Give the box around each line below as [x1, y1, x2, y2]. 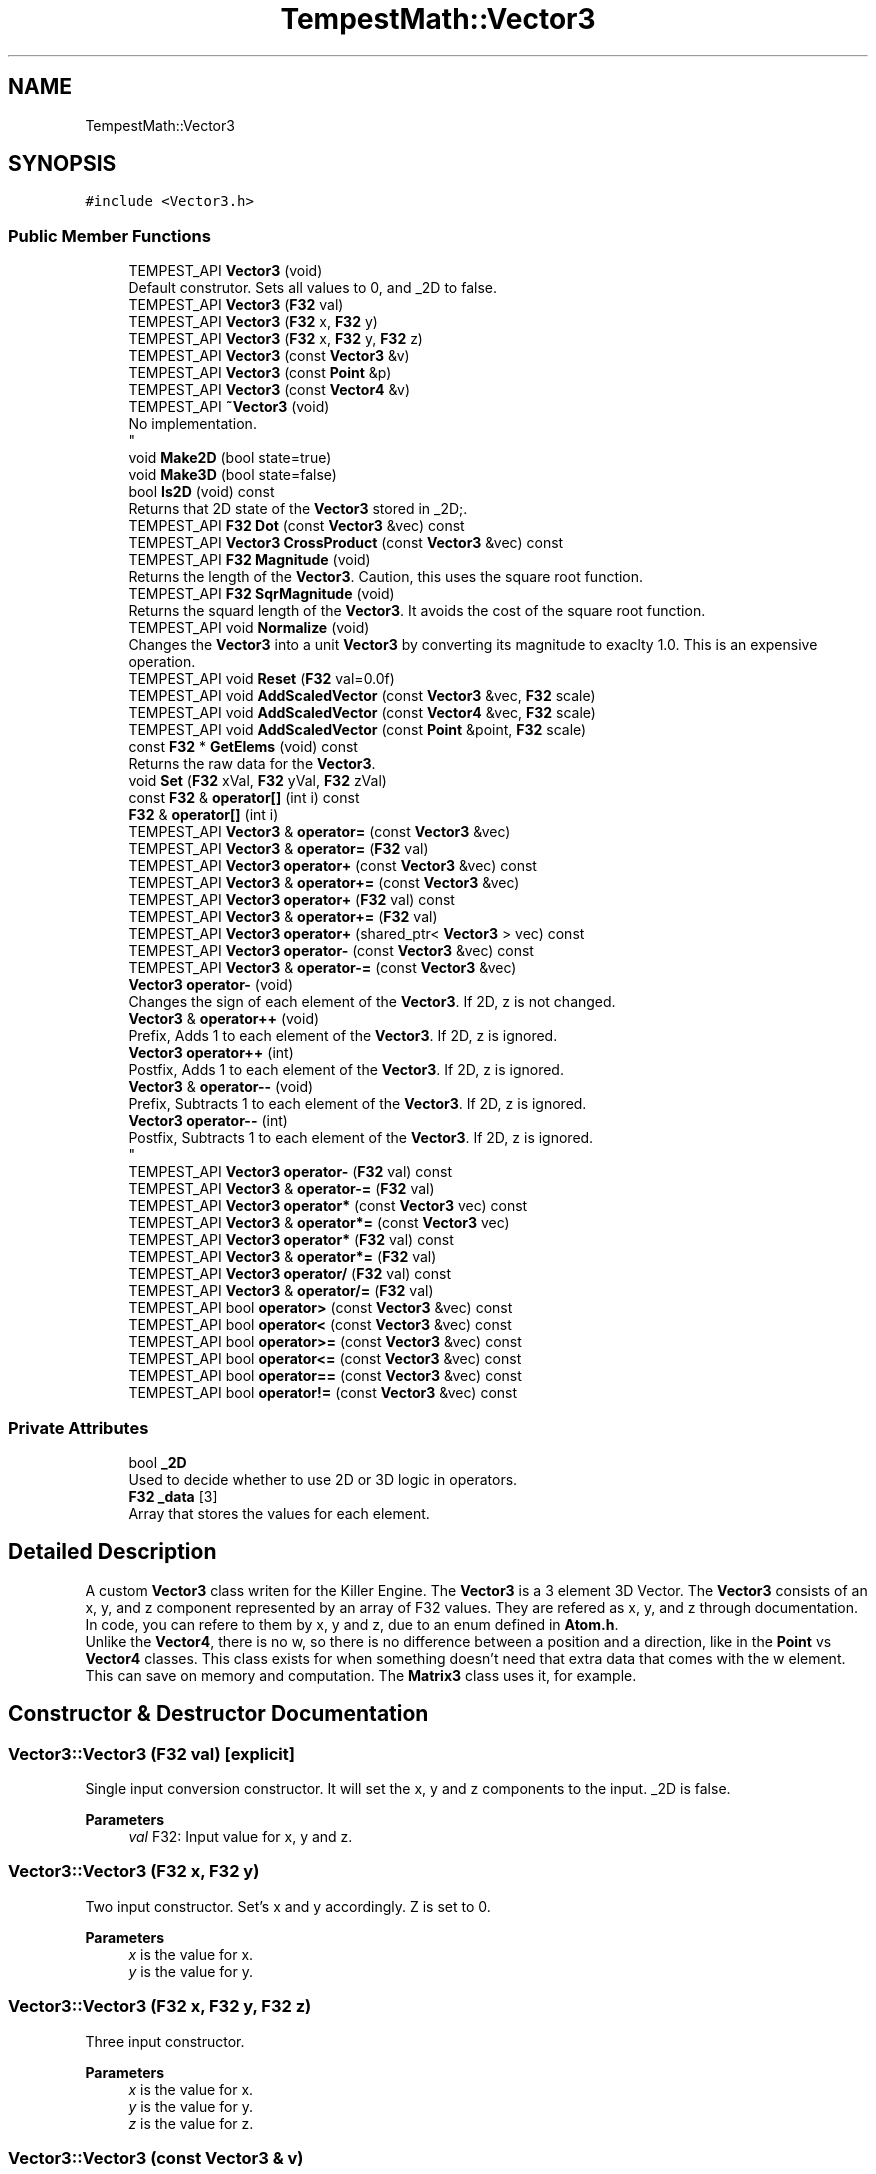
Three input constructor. [85, 2032, 245, 2050]
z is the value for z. [128, 2114, 254, 2132]
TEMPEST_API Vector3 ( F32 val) [128, 296, 344, 314]
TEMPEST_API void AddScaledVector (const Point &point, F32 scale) [128, 721, 587, 739]
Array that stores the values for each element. [128, 1504, 430, 1522]
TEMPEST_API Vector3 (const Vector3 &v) [128, 347, 410, 365]
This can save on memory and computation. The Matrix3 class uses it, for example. [85, 1666, 637, 1684]
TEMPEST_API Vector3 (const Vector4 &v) [128, 381, 411, 399]
